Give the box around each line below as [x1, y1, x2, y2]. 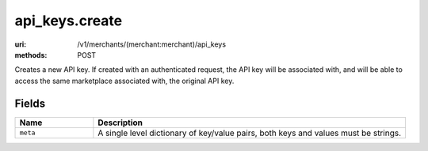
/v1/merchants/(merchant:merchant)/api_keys [77, 40, 226, 49]
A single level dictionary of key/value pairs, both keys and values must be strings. [97, 127, 402, 138]
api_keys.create [14, 12, 123, 29]
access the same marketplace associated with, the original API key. [14, 76, 235, 85]
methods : [14, 50, 48, 59]
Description [97, 117, 143, 128]
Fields [14, 96, 46, 110]
